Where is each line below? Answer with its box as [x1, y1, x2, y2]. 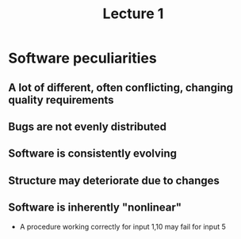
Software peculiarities [8, 49, 157, 67]
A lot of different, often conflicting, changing [8, 81, 234, 94]
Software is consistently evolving [8, 147, 177, 161]
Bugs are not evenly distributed [8, 119, 167, 133]
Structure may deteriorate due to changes [8, 173, 220, 187]
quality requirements [8, 93, 114, 107]
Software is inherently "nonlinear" [8, 201, 182, 214]
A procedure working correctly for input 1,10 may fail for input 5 [19, 222, 226, 231]
